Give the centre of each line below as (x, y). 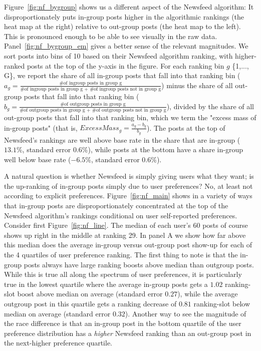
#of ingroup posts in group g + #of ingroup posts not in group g (91, 89)
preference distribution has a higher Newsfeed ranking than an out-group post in (128, 333)
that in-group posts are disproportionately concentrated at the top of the (116, 206)
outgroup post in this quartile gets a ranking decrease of (90, 304)
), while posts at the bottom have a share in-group (166, 149)
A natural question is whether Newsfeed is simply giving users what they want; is (129, 176)
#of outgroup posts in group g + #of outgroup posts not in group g (93, 110)
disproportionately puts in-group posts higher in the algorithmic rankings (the (124, 16)
